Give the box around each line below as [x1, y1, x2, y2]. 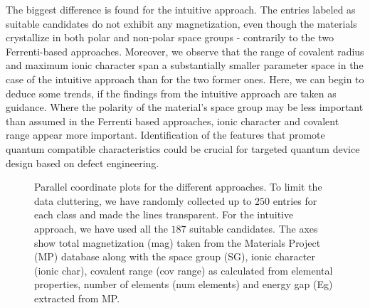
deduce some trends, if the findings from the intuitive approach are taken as [6, 85, 337, 100]
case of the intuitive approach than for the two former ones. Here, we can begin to [6, 71, 364, 86]
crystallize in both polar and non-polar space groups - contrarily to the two [6, 30, 334, 45]
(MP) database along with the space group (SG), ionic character [34, 249, 315, 264]
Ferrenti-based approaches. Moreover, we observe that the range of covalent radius [6, 43, 364, 58]
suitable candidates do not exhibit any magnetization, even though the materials [6, 16, 357, 31]
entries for [273, 193, 317, 208]
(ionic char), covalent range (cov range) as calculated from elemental [34, 262, 333, 277]
